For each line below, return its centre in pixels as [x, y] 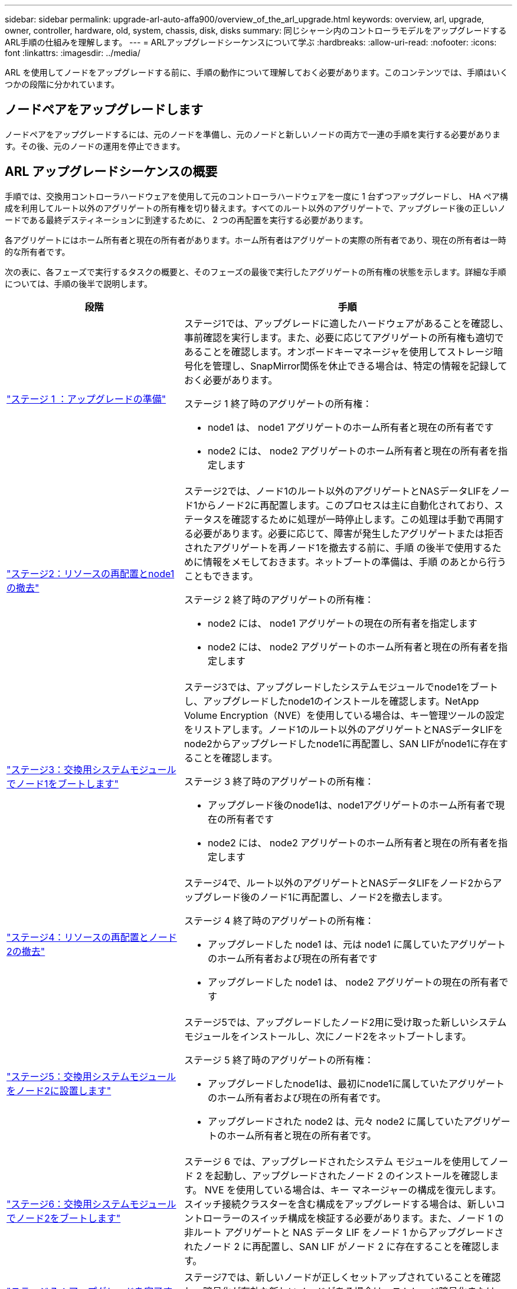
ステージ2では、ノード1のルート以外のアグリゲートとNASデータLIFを [337, 491]
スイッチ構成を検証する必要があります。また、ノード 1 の [377, 1218]
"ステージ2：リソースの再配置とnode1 [91, 573]
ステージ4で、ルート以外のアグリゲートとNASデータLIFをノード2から [338, 883]
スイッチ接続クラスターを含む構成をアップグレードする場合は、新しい [340, 1204]
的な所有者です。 [37, 251]
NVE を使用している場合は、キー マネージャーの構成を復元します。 [353, 1190]
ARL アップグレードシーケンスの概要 [111, 172]
